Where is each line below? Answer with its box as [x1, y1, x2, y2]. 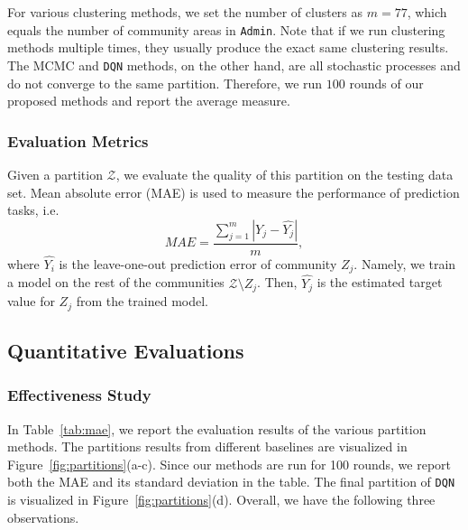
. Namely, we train [353, 254, 456, 273]
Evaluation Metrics [7, 129, 149, 152]
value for [7, 292, 55, 311]
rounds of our [349, 73, 424, 92]
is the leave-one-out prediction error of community [59, 254, 337, 273]
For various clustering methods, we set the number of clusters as [7, 3, 363, 21]
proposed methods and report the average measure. [7, 91, 290, 110]
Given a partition [7, 164, 103, 183]
